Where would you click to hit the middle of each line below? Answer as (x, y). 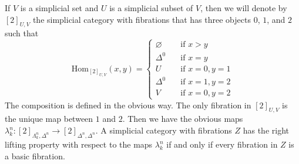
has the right (266, 130)
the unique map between (49, 119)
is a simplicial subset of (151, 8)
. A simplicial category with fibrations (164, 130)
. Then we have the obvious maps (183, 119)
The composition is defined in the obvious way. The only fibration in (128, 105)
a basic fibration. (35, 156)
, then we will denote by (244, 8)
